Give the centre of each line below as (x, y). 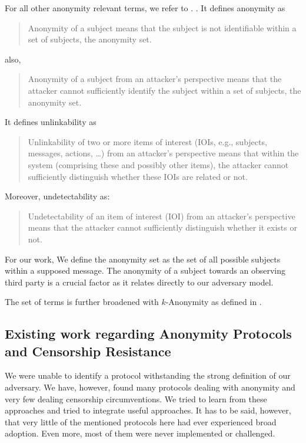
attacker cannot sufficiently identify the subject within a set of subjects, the (164, 90)
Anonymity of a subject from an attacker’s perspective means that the (155, 79)
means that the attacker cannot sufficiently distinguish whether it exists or (162, 227)
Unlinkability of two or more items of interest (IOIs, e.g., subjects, (147, 141)
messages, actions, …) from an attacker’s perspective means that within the (163, 153)
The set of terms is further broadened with (82, 302)
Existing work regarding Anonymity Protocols (148, 334)
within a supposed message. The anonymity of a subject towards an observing (145, 270)
